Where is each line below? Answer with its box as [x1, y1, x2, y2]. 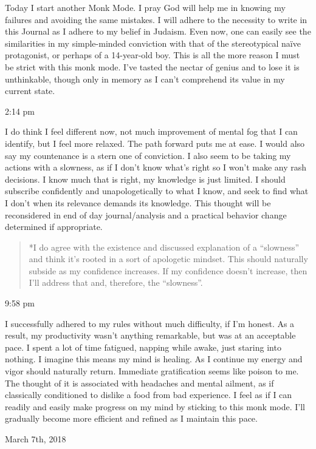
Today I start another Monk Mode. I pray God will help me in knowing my [5, 1, 286, 13]
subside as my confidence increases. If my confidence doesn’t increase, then [29, 264, 307, 277]
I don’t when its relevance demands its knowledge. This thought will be [5, 196, 271, 209]
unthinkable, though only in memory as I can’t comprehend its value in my [5, 72, 285, 85]
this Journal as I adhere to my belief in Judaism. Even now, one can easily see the [5, 25, 311, 38]
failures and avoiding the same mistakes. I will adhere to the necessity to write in [5, 13, 307, 25]
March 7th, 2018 [5, 433, 66, 445]
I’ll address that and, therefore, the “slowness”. [29, 276, 203, 289]
